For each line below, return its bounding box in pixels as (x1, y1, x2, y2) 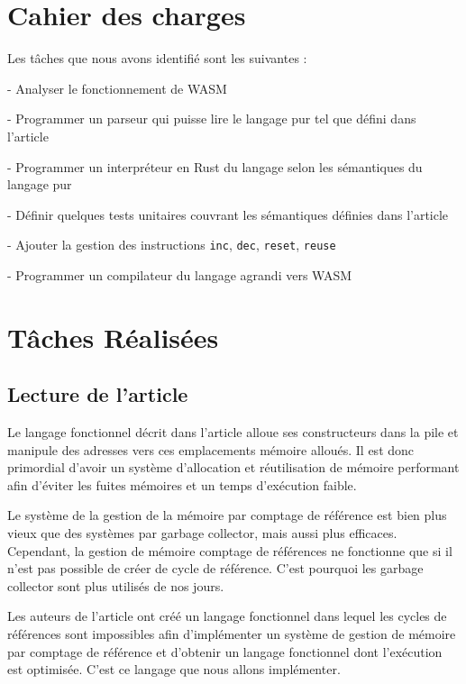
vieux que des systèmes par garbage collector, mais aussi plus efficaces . (7, 524, 397, 543)
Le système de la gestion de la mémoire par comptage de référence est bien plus (7, 506, 447, 524)
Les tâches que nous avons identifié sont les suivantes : (7, 49, 307, 68)
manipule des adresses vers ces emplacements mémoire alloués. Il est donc (7, 440, 415, 459)
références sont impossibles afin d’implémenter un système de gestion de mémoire (7, 625, 456, 643)
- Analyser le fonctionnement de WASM (7, 78, 227, 97)
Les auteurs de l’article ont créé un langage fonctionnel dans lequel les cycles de (7, 606, 447, 625)
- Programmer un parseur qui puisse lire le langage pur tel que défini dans (7, 109, 416, 128)
